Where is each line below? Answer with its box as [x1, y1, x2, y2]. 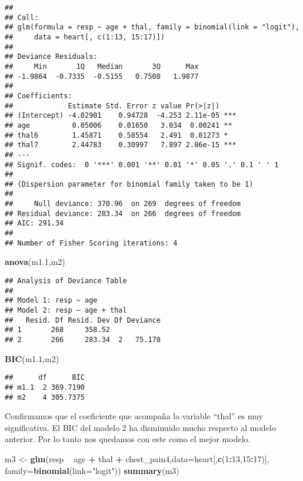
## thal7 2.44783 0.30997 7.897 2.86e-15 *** [5, 141, 237, 150]
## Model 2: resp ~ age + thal [5, 306, 127, 314]
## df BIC [5, 373, 85, 382]
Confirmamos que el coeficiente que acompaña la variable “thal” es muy [5, 410, 264, 422]
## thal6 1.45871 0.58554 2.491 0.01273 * [5, 131, 228, 140]
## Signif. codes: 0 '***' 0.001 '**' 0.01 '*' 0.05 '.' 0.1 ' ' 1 [5, 160, 279, 169]
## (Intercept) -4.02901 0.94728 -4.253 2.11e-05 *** [5, 111, 237, 120]
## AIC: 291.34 [5, 219, 64, 228]
